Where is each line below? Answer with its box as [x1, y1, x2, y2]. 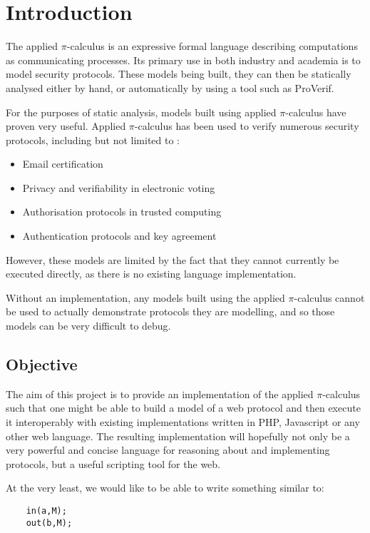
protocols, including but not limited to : [6, 132, 180, 147]
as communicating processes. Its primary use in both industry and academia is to [6, 52, 361, 67]
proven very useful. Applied [6, 118, 126, 133]
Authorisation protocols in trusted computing [22, 204, 222, 219]
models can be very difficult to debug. [6, 318, 171, 333]
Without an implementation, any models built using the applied [6, 290, 285, 305]
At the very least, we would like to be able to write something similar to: [6, 480, 324, 495]
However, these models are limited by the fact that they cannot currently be [6, 252, 339, 267]
